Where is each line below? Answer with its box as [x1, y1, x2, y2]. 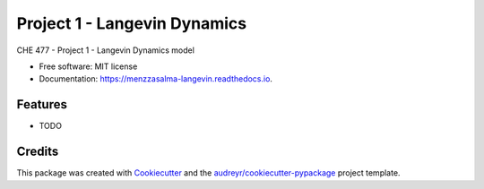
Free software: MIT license [39, 61, 138, 72]
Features [16, 97, 67, 112]
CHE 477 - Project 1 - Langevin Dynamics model [16, 45, 194, 56]
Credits [16, 144, 59, 159]
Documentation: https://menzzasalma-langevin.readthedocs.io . [39, 73, 273, 84]
